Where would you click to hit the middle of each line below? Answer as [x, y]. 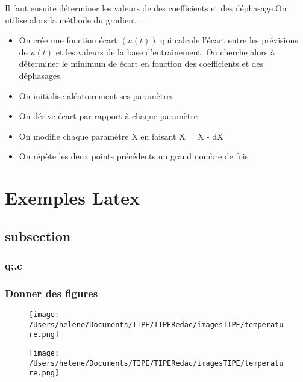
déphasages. [41, 75]
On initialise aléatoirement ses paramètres [96, 95]
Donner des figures [52, 293]
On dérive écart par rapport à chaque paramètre [108, 116]
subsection [38, 236]
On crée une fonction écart [68, 40]
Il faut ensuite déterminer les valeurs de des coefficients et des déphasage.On [146, 8]
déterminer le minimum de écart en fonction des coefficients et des [141, 63]
